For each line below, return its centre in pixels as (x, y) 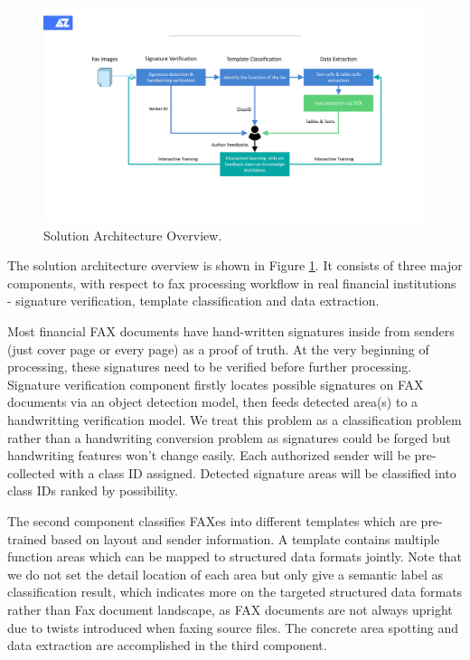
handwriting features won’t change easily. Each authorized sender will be (209, 455)
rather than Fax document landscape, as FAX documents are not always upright (230, 609)
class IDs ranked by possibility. (93, 490)
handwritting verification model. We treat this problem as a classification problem (235, 420)
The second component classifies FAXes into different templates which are (212, 520)
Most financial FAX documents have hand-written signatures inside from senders (231, 331)
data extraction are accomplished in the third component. (167, 645)
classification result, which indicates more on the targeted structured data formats (235, 592)
